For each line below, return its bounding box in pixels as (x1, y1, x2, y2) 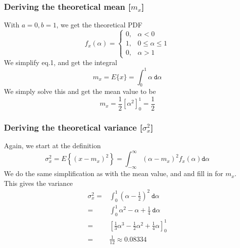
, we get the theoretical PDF (56, 20, 143, 30)
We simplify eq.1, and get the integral (4, 57, 118, 68)
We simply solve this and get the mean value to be (4, 86, 156, 96)
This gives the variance (4, 178, 73, 188)
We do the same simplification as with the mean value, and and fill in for (4, 168, 223, 179)
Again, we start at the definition (4, 140, 101, 151)
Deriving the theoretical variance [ (4, 121, 143, 134)
